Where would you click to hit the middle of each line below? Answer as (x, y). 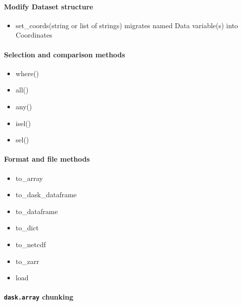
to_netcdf (31, 244)
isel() (23, 123)
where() (27, 73)
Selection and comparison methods (65, 54)
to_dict (27, 228)
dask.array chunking (39, 297)
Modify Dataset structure (49, 6)
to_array (29, 178)
